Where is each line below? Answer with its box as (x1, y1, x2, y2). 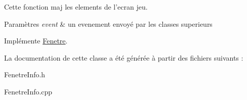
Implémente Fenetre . (4, 35, 68, 46)
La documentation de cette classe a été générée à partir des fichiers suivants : (4, 52, 243, 63)
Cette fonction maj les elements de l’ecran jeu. (4, 2, 148, 12)
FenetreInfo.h (4, 69, 46, 80)
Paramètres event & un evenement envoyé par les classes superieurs (4, 18, 213, 29)
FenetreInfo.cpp (4, 86, 53, 96)
